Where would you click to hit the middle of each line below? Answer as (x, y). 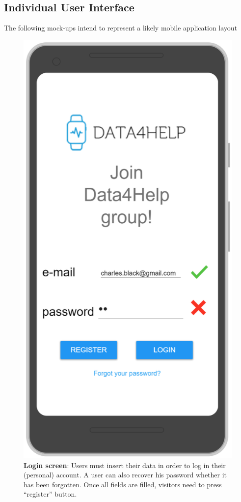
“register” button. (50, 494)
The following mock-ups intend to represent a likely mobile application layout (121, 28)
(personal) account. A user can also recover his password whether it (125, 475)
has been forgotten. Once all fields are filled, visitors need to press (123, 484)
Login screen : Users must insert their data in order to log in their (125, 465)
